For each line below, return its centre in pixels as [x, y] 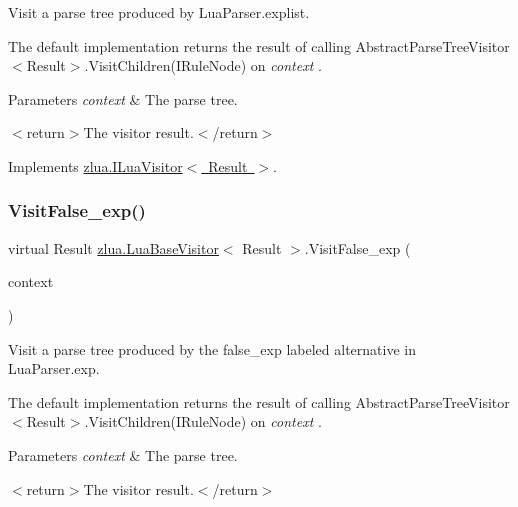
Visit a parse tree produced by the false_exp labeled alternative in [212, 348]
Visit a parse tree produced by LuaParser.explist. [159, 12]
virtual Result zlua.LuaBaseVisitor [113, 247]
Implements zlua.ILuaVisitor [95, 165]
